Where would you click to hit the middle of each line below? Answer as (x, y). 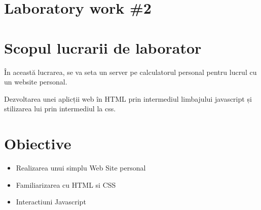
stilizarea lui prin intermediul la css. (60, 109)
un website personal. (36, 82)
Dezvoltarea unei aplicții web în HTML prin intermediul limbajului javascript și (128, 98)
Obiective (38, 143)
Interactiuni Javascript (51, 202)
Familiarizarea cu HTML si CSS (66, 184)
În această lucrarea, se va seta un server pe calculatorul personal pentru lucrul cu (130, 72)
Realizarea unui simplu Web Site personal (81, 167)
